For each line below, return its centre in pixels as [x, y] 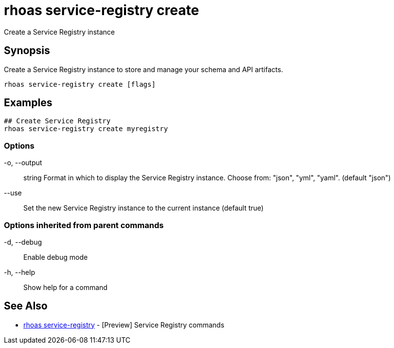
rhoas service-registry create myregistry [86, 129]
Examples [28, 103]
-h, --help [19, 272]
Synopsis [27, 51]
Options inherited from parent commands [84, 225]
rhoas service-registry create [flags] [80, 84]
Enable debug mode [56, 257]
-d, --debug [23, 242]
